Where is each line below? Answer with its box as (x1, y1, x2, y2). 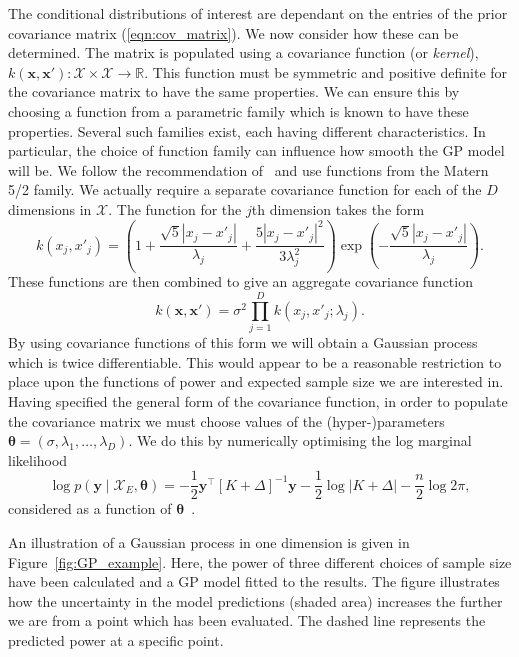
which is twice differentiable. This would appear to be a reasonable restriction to (8, 351, 502, 372)
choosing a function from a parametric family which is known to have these (8, 100, 469, 121)
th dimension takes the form (251, 198, 425, 219)
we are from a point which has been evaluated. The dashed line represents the (8, 610, 486, 631)
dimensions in (8, 198, 92, 219)
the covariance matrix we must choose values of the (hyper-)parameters (8, 410, 445, 431)
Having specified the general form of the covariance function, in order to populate (8, 390, 508, 411)
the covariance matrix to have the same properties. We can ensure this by (8, 81, 460, 102)
